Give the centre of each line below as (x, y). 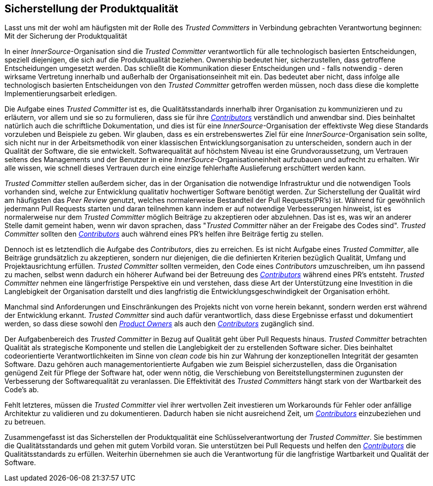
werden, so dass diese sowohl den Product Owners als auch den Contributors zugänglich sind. (159, 324)
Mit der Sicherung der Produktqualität (66, 36)
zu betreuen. (25, 422)
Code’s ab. (22, 390)
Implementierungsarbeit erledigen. (61, 94)
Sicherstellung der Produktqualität (91, 9)
